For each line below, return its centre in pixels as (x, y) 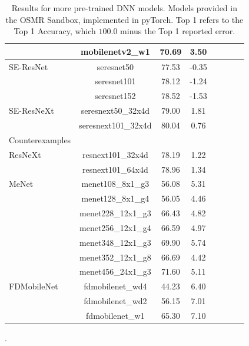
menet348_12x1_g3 (115, 242)
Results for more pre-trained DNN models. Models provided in (124, 8)
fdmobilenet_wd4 (115, 286)
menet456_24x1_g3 (115, 271)
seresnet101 (115, 81)
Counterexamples (40, 139)
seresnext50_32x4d (115, 111)
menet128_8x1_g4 (115, 198)
